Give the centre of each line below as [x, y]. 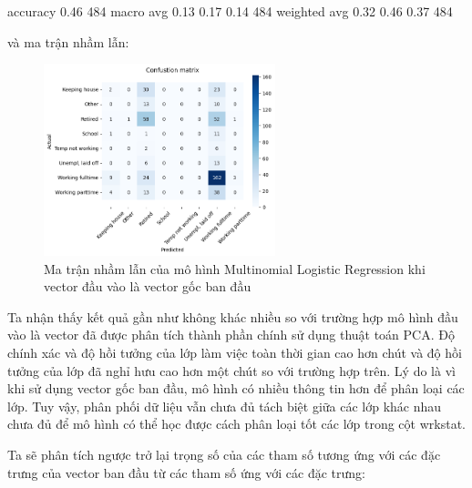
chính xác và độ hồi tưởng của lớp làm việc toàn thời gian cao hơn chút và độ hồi [235, 353]
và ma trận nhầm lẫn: [68, 41]
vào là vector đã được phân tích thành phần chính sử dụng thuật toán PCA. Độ [231, 335]
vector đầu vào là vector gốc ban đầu [148, 286]
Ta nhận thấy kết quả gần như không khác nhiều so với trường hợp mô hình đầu [233, 316]
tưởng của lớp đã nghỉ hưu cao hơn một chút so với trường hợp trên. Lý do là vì [231, 370]
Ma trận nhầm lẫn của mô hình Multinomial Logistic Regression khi [235, 268]
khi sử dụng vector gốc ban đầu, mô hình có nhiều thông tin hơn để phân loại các [236, 388]
